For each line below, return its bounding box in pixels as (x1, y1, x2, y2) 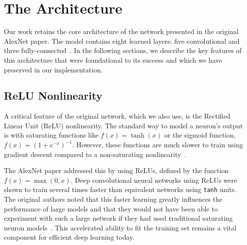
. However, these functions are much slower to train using (72, 140, 243, 150)
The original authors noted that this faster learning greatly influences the (4, 194, 223, 204)
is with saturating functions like (4, 130, 99, 140)
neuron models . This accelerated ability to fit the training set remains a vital (4, 222, 237, 232)
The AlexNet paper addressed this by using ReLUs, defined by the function (4, 165, 229, 175)
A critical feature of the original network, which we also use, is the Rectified (4, 111, 230, 121)
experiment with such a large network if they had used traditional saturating (4, 213, 233, 223)
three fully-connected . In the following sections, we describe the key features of (4, 45, 242, 55)
